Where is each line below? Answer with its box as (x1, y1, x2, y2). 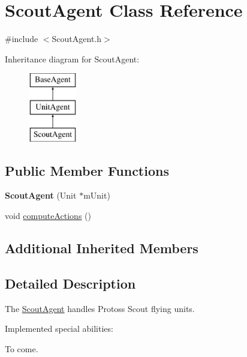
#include (5, 32, 38, 45)
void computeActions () (5, 209, 91, 222)
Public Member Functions (5, 161, 169, 179)
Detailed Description (5, 274, 136, 292)
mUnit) (83, 189, 110, 202)
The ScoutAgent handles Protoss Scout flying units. (5, 302, 195, 314)
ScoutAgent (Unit (5, 189, 77, 202)
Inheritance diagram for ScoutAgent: (5, 52, 140, 65)
